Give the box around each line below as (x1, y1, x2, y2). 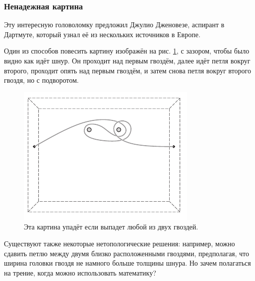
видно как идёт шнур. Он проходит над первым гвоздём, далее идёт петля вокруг (4, 56, 251, 65)
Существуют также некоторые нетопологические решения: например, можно (4, 238, 235, 248)
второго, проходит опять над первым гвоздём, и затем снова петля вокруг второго (4, 65, 251, 75)
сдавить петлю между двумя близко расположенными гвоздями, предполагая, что (4, 248, 250, 258)
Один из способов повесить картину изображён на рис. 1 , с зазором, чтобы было (4, 46, 250, 56)
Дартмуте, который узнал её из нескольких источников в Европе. (4, 29, 200, 39)
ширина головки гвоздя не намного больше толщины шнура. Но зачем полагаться (4, 258, 251, 268)
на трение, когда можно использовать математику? (4, 267, 156, 278)
